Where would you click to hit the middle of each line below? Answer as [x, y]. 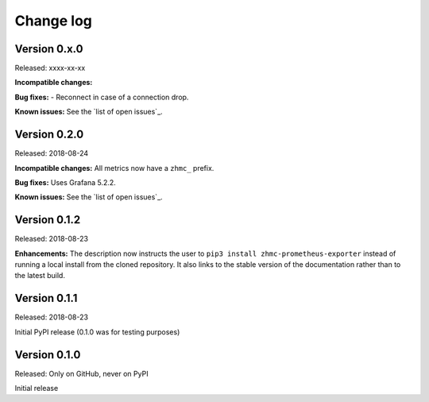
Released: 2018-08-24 [52, 153]
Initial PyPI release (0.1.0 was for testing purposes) [97, 332]
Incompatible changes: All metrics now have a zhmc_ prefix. [114, 168]
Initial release [37, 388]
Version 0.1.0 [48, 355]
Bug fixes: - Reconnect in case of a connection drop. [102, 97]
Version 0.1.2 [48, 220]
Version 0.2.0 [49, 135]
